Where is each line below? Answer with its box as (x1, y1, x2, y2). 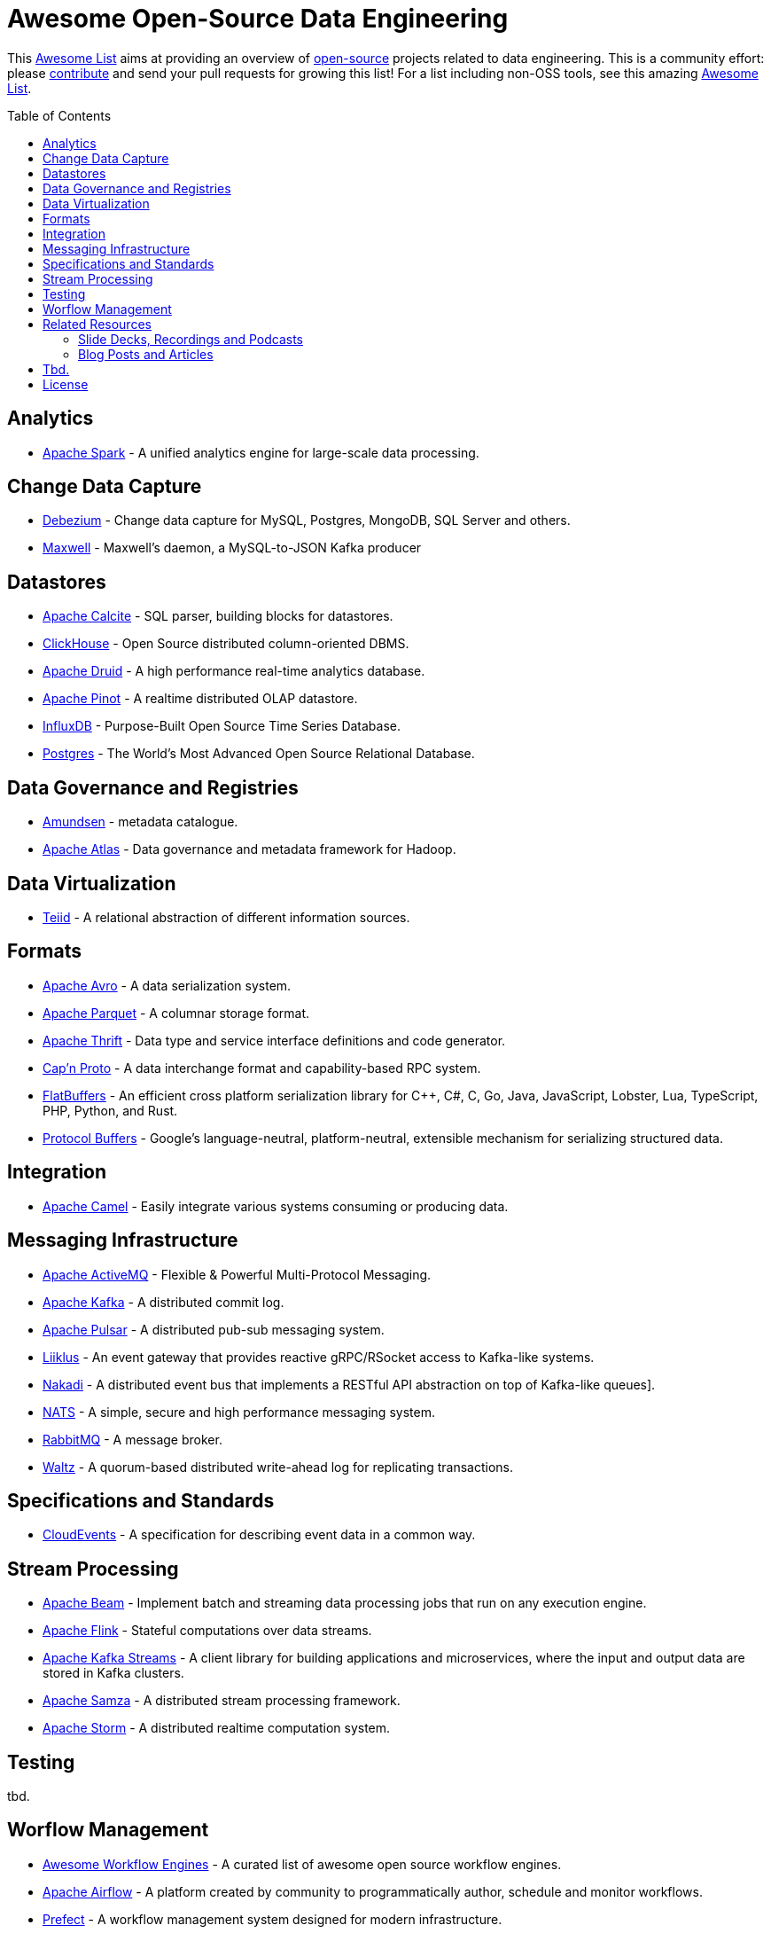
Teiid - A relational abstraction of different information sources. (43, 909, 410, 925)
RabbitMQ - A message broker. (43, 1431, 222, 1447)
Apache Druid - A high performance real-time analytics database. (43, 663, 425, 679)
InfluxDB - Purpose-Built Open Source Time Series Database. (43, 718, 401, 734)
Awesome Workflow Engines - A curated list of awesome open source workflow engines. (43, 1856, 562, 1872)
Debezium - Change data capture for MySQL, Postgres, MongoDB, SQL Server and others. (43, 513, 571, 528)
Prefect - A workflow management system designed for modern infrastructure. (43, 1911, 502, 1927)
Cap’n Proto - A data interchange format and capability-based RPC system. (43, 1060, 481, 1076)
